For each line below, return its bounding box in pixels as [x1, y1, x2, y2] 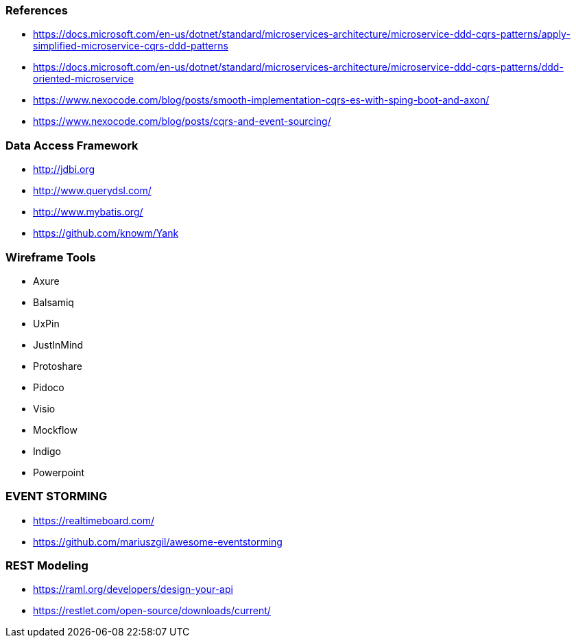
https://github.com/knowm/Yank [33, 227, 179, 239]
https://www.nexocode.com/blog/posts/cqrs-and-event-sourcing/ [33, 115, 331, 128]
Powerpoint [33, 466, 85, 478]
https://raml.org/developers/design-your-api [33, 583, 233, 596]
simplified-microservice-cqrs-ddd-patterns [33, 40, 228, 52]
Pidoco [33, 381, 64, 393]
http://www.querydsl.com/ [33, 185, 152, 197]
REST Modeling [5, 559, 88, 572]
